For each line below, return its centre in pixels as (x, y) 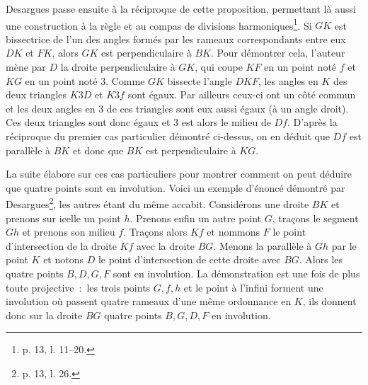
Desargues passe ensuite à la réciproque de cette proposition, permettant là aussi (181, 8)
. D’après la (312, 122)
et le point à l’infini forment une (253, 287)
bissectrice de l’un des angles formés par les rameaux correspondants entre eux (176, 39)
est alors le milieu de (226, 122)
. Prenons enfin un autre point (196, 218)
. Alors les (321, 259)
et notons (63, 259)
